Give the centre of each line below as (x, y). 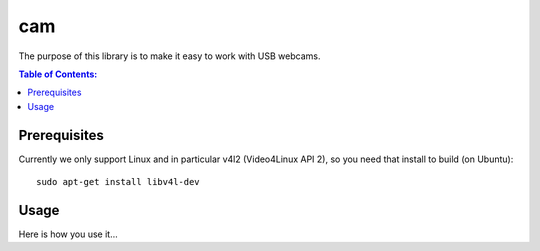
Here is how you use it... (68, 234)
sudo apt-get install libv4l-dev (118, 182)
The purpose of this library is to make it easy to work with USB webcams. (169, 56)
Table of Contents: (58, 74)
